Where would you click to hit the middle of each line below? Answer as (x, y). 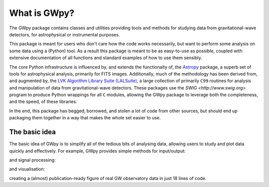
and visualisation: (27, 169)
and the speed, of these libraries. (43, 101)
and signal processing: (32, 160)
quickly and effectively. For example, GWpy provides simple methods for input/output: (97, 151)
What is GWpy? (42, 13)
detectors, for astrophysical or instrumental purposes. (65, 34)
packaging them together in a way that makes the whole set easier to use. (85, 118)
